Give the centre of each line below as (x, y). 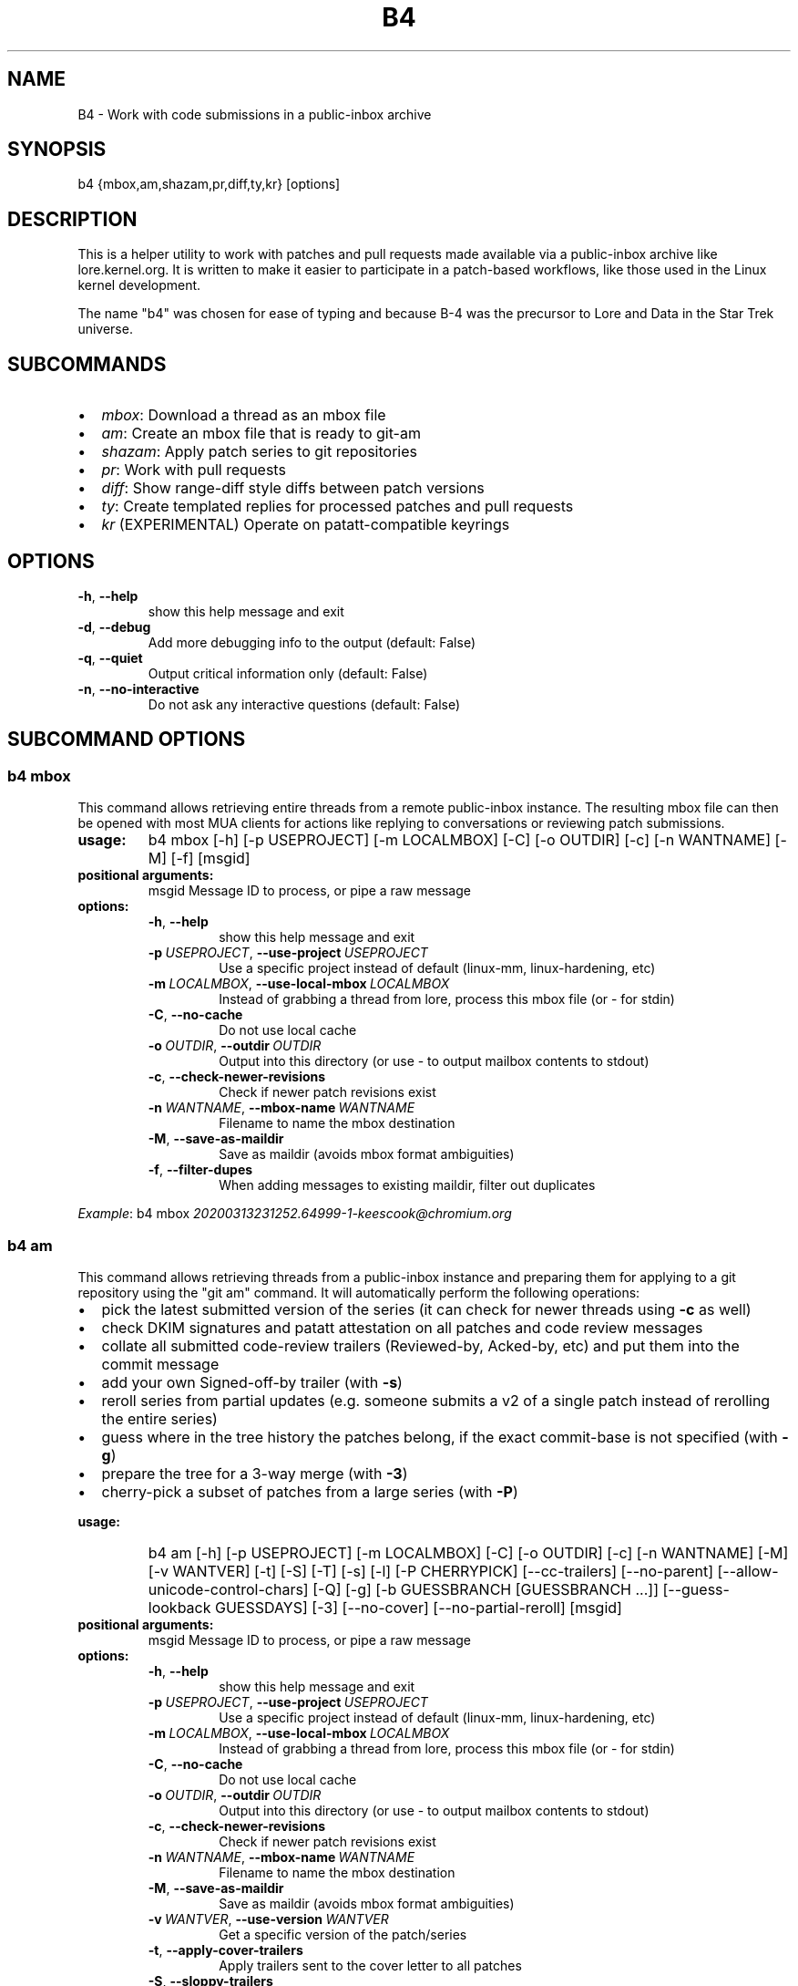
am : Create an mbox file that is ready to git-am (261, 434)
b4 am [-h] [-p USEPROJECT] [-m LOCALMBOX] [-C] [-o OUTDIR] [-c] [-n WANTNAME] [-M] (468, 1552)
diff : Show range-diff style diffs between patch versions (293, 488)
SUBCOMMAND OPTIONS (127, 740)
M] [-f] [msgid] (199, 859)
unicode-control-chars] (228, 1589)
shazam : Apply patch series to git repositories (259, 452)
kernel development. (139, 285)
